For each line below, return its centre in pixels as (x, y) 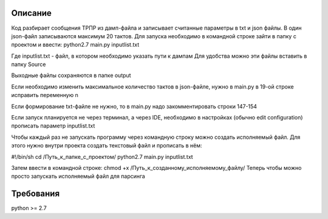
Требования (36, 194)
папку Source (29, 64)
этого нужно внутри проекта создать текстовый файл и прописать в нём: (107, 146)
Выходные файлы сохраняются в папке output (71, 75)
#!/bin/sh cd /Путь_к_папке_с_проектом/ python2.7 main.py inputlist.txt (102, 157)
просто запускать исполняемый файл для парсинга (78, 177)
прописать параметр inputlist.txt (53, 126)
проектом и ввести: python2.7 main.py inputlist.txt (75, 45)
